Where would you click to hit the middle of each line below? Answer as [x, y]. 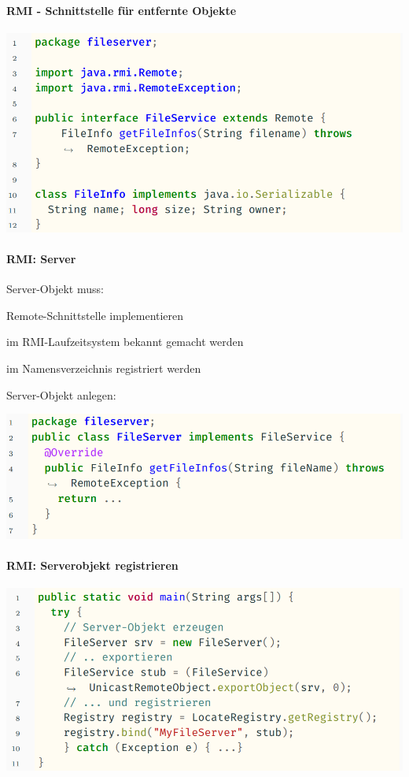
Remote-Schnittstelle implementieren [95, 315]
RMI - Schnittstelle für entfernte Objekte [122, 10]
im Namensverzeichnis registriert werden [104, 368]
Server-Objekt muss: [55, 289]
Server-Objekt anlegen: [61, 394]
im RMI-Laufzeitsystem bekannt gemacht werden [125, 342]
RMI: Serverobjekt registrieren [92, 565]
